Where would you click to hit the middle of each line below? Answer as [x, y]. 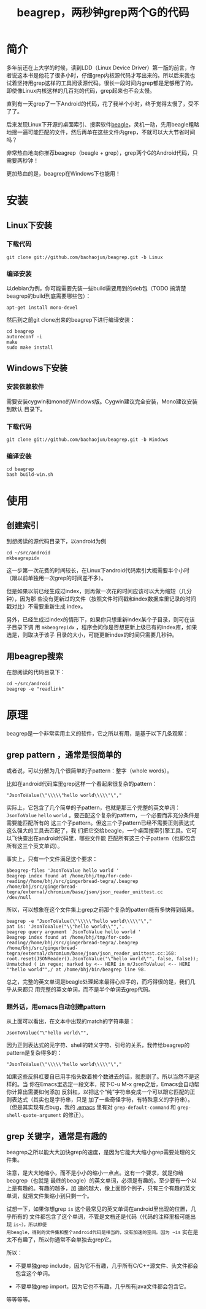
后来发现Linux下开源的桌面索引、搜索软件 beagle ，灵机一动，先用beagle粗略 [103, 124]
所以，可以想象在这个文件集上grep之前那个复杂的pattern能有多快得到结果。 [102, 909]
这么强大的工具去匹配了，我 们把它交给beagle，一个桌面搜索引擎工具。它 [99, 830]
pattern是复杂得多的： [34, 1053]
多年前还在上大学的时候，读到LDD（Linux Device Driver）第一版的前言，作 [101, 68]
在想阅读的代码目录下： [36, 672]
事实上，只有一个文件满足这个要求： [52, 859]
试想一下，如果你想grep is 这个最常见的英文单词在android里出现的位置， [99, 1209]
